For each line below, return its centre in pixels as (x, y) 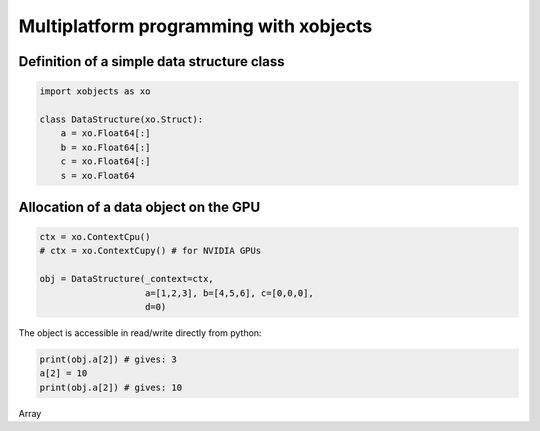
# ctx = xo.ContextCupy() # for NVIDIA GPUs (150, 251)
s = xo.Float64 (97, 175)
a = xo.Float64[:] (105, 133)
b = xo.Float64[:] (105, 147)
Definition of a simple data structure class (151, 61)
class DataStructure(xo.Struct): (121, 119)
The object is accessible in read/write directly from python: (140, 333)
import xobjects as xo (95, 91)
